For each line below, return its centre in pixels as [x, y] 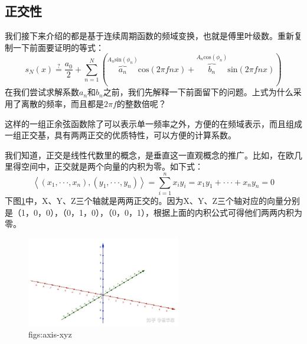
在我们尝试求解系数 [42, 92]
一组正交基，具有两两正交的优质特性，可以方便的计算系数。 [120, 135]
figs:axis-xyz [50, 334]
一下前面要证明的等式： [58, 47]
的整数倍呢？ [141, 103]
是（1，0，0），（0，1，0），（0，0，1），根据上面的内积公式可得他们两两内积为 [153, 212]
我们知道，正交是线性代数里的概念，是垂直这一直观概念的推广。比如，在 [145, 155]
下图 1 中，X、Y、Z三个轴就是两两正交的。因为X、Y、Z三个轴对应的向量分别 [153, 201]
